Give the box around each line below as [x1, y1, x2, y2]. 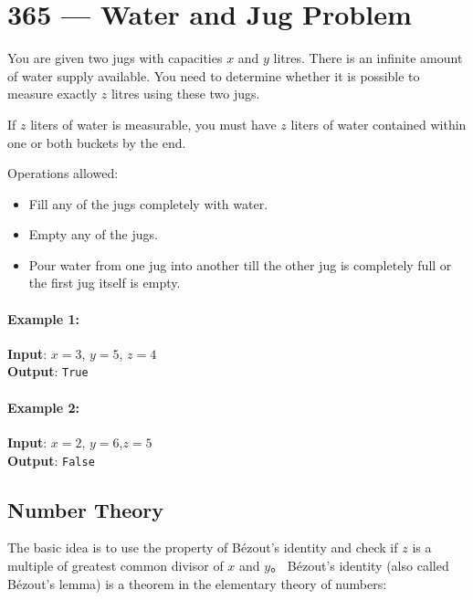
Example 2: [7, 397, 79, 416]
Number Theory [7, 495, 163, 523]
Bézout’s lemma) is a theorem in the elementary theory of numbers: [7, 574, 387, 593]
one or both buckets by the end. [7, 132, 186, 152]
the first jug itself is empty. [28, 273, 181, 292]
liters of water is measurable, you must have [30, 114, 277, 133]
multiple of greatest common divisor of [7, 555, 224, 574]
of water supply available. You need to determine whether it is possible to [7, 66, 420, 85]
